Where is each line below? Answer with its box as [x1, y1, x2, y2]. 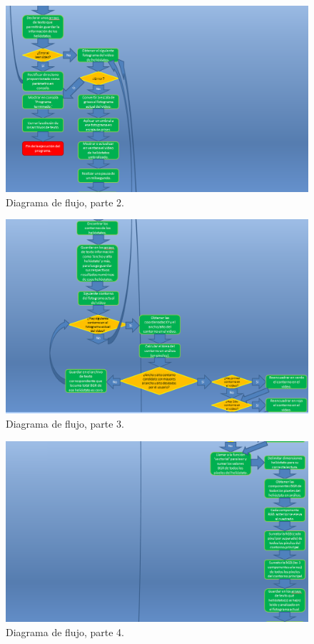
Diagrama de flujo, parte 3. [6, 416, 124, 431]
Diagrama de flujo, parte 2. [6, 194, 124, 209]
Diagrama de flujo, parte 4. [6, 625, 124, 640]
